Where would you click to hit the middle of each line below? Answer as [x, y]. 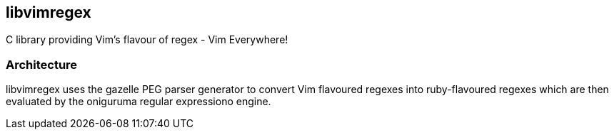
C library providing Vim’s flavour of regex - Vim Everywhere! [147, 40]
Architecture [42, 64]
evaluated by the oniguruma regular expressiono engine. [139, 102]
